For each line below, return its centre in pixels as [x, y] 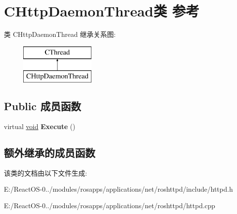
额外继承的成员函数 [50, 153]
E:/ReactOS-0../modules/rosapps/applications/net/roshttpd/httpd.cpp [110, 206]
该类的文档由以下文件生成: [45, 173]
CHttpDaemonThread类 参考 [102, 11]
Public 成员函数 [43, 106]
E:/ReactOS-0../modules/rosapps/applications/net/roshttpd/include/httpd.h [118, 189]
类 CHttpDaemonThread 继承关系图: [60, 34]
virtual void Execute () [40, 126]
